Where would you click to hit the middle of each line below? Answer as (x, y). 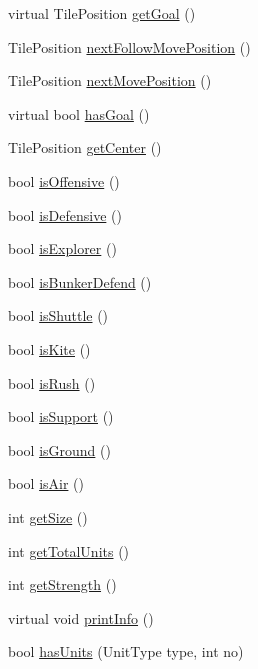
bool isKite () (49, 348)
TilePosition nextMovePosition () (110, 80)
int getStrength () (62, 584)
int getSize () (48, 516)
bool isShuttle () (58, 315)
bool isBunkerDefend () (80, 281)
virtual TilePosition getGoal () (102, 13)
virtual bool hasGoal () (79, 113)
